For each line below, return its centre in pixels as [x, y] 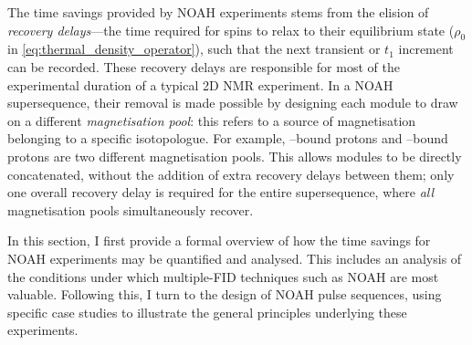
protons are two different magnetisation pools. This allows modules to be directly [235, 156]
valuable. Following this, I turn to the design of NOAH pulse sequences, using [225, 294]
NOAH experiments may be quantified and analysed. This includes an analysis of [235, 258]
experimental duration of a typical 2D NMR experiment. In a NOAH [200, 84]
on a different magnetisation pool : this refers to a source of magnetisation [212, 120]
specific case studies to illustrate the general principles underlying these [207, 312]
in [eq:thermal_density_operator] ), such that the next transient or [194, 49]
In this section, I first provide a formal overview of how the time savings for [219, 240]
